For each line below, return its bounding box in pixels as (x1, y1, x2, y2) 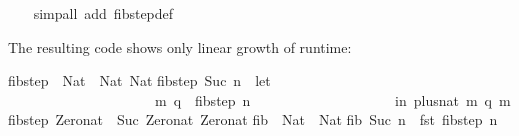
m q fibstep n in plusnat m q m (154, 89, 511, 110)
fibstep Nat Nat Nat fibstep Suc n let (8, 70, 271, 91)
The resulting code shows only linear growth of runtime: (8, 36, 352, 57)
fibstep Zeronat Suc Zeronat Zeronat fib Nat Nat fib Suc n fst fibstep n (8, 109, 498, 130)
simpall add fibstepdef (33, 3, 174, 23)
